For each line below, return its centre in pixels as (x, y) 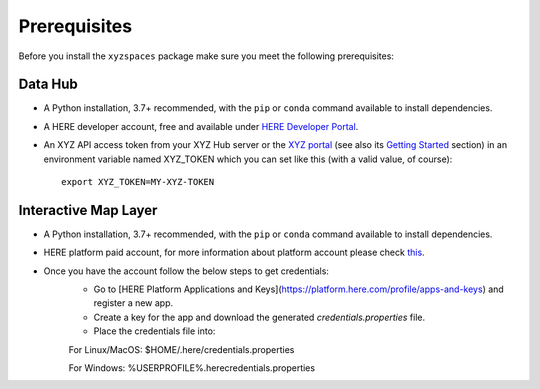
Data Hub (48, 84)
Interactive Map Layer (88, 210)
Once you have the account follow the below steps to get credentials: (186, 271)
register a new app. (133, 303)
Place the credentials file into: (154, 331)
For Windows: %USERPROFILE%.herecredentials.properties (191, 368)
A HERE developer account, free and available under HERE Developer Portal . (201, 126)
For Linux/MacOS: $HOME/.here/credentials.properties (181, 349)
